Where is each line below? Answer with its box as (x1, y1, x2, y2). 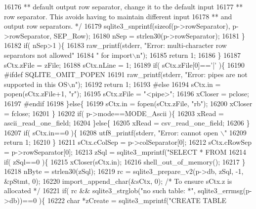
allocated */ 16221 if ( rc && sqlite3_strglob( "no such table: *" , (4, 185, 196, 196)
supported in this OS (4, 79, 68, 89)
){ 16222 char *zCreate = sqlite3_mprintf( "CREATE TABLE (39, 195, 226, 205)
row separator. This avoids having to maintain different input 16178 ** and (4, 11, 232, 21)
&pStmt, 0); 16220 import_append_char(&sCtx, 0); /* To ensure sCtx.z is (4, 175, 232, 186)
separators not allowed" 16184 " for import (4, 49, 132, 60)
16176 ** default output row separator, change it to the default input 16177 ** (4, 1, 243, 11)
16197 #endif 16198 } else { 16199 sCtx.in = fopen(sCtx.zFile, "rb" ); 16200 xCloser (4, 98, 253, 108)
